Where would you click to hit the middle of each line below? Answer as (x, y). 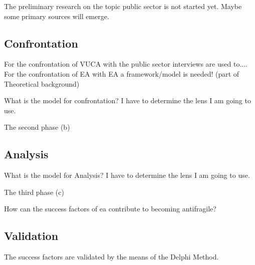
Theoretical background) (42, 83)
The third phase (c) (34, 192)
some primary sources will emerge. (57, 16)
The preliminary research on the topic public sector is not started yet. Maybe (123, 6)
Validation (31, 236)
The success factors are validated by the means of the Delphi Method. (111, 257)
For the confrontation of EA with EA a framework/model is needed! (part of (122, 73)
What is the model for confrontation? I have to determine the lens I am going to (127, 100)
